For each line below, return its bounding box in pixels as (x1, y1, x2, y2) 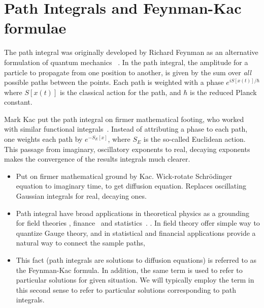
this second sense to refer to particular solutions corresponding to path (16, 284, 237, 295)
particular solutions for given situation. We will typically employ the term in (16, 274, 254, 285)
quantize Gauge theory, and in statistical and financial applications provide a (16, 227, 256, 238)
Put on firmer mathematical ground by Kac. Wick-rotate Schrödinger (16, 170, 233, 181)
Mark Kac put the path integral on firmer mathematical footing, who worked (4, 113, 244, 124)
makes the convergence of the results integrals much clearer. (4, 153, 190, 164)
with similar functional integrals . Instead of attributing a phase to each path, (4, 124, 248, 134)
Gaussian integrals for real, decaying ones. (16, 191, 147, 201)
